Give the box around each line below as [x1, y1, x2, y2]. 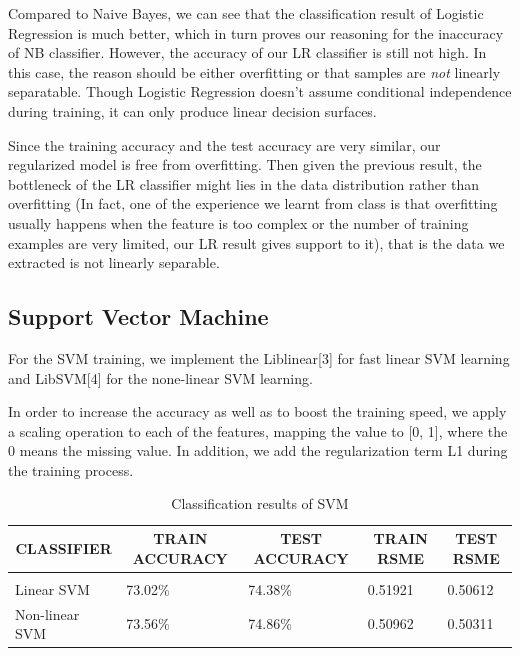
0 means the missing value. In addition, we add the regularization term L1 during [8, 440, 508, 461]
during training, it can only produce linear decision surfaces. [8, 100, 377, 121]
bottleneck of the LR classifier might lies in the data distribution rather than [8, 173, 480, 194]
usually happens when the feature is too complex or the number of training [8, 212, 469, 233]
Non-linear [15, 603, 80, 624]
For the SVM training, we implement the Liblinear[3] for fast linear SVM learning [8, 347, 510, 368]
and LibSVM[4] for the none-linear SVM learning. [8, 367, 313, 388]
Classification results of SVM [171, 493, 349, 514]
